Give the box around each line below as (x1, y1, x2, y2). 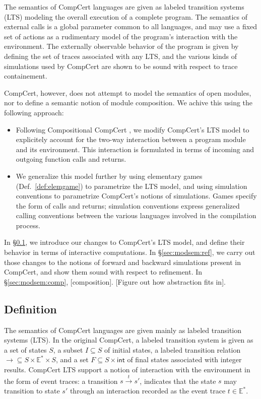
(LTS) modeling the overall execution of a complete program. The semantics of (4, 11, 248, 22)
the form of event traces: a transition (4, 375, 118, 386)
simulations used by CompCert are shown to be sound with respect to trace (4, 60, 238, 71)
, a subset (53, 344, 83, 355)
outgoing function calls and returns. (16, 154, 126, 164)
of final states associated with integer (127, 354, 242, 365)
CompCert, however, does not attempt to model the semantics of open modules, (4, 87, 251, 98)
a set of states (4, 344, 47, 355)
